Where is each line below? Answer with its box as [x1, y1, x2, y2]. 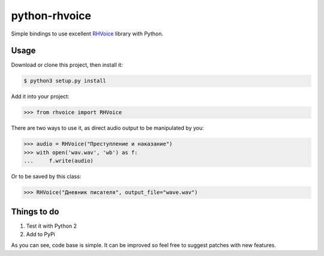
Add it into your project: [11, 93, 70, 100]
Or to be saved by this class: [11, 173, 82, 180]
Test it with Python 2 [26, 222, 77, 230]
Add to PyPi [26, 231, 55, 238]
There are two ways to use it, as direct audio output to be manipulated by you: [11, 124, 204, 132]
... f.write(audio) [23, 157, 94, 165]
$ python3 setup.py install [23, 78, 106, 84]
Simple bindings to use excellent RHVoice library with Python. [11, 30, 163, 37]
